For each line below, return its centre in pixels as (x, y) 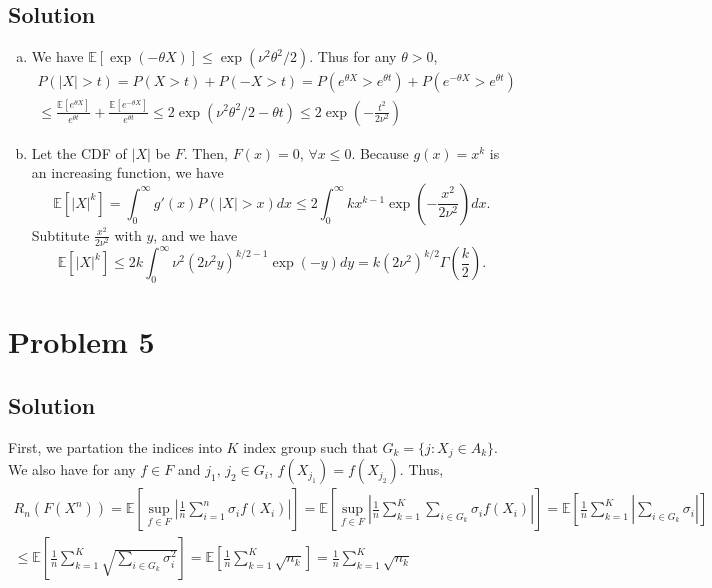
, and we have (195, 234)
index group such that (310, 446)
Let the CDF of (79, 152)
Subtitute (60, 234)
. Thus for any (353, 56)
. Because (380, 152)
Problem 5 (81, 341)
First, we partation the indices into (115, 446)
